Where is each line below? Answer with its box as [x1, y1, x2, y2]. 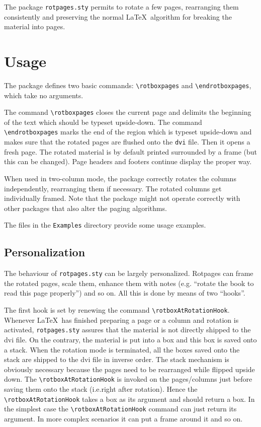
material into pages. [4, 21, 65, 32]
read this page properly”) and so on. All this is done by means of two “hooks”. [4, 288, 245, 298]
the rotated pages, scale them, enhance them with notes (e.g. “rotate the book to [4, 277, 254, 288]
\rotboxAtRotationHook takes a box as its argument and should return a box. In [4, 393, 255, 404]
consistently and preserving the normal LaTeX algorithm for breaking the [4, 11, 232, 22]
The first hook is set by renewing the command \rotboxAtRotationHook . [4, 305, 230, 315]
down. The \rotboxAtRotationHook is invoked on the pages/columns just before [4, 374, 252, 384]
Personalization [4, 244, 85, 260]
